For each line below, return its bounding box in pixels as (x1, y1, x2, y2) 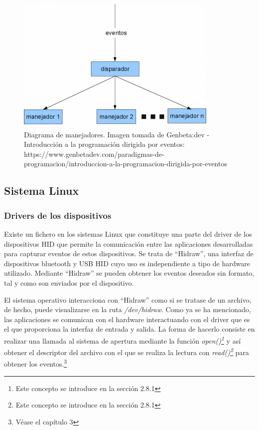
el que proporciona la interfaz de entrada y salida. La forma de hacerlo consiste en (4, 324, 255, 334)
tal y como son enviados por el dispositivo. (4, 277, 134, 288)
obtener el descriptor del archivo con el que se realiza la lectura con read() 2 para (4, 346, 249, 357)
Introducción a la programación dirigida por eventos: (24, 139, 185, 149)
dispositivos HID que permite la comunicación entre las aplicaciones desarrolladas (4, 238, 253, 249)
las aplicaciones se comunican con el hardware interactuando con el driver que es (4, 314, 250, 324)
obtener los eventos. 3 (4, 357, 67, 369)
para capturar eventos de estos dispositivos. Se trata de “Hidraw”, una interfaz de (4, 248, 254, 259)
